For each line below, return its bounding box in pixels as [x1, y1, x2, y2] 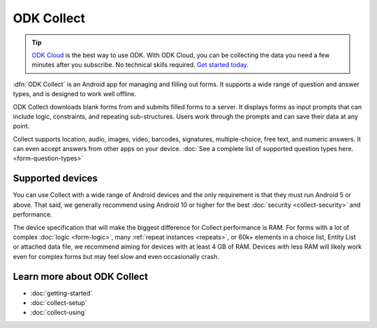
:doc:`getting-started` [30, 289, 93, 297]
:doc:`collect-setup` [30, 299, 87, 306]
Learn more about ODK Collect [13, 270, 148, 282]
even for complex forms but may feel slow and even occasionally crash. [13, 252, 220, 260]
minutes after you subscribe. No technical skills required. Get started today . [31, 61, 249, 69]
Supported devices [13, 173, 98, 185]
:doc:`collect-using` [30, 309, 87, 317]
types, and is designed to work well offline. [13, 90, 137, 98]
